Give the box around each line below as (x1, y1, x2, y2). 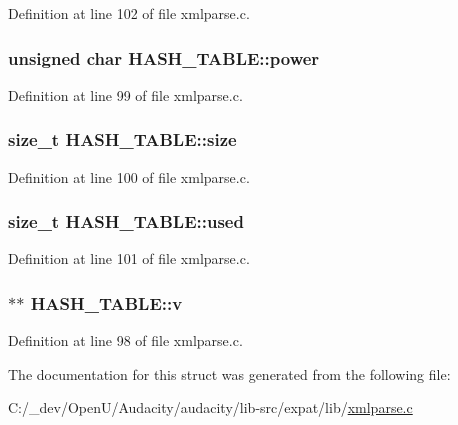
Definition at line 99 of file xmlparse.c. (8, 84, 243, 105)
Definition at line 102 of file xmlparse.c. (8, 3, 250, 23)
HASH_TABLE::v (30, 290, 183, 315)
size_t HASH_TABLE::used (8, 209, 244, 234)
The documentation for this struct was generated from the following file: (8, 363, 451, 384)
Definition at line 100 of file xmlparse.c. (8, 166, 250, 187)
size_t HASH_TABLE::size (8, 127, 237, 152)
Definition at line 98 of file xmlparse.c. (8, 330, 243, 351)
